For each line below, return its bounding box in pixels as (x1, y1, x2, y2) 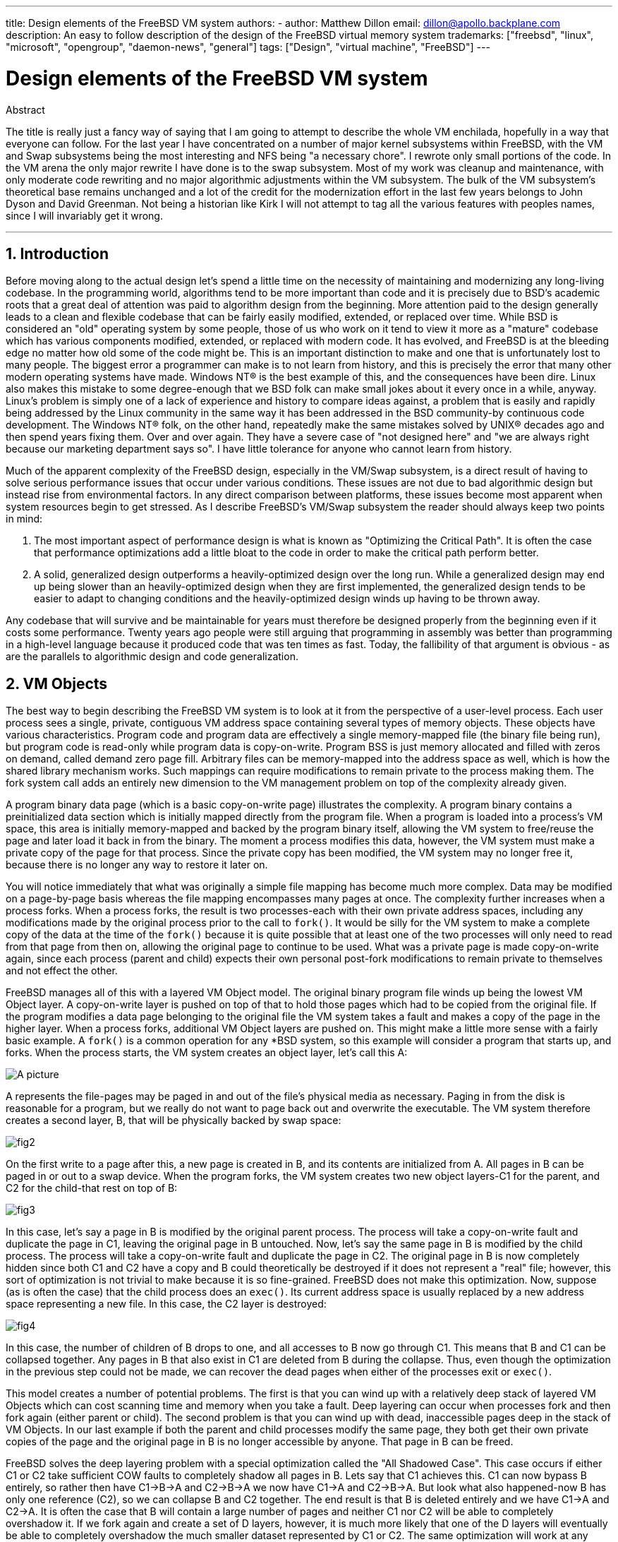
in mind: (6, 513, 43, 525)
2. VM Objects (6, 674, 108, 693)
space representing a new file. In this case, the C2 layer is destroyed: (6, 1298, 327, 1310)
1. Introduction (6, 244, 109, 263)
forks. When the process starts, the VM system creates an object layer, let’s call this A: (6, 1046, 408, 1059)
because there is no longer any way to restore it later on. (6, 859, 268, 871)
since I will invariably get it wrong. (6, 209, 163, 222)
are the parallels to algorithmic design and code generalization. (6, 650, 298, 663)
